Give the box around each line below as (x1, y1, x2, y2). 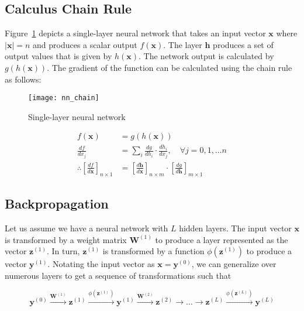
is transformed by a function (102, 245, 205, 257)
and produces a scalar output (33, 38, 137, 50)
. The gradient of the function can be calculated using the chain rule (47, 61, 292, 73)
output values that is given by (5, 50, 112, 62)
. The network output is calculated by (139, 50, 274, 62)
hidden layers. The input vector (179, 221, 292, 234)
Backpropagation (5, 194, 109, 213)
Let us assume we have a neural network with (5, 221, 168, 234)
